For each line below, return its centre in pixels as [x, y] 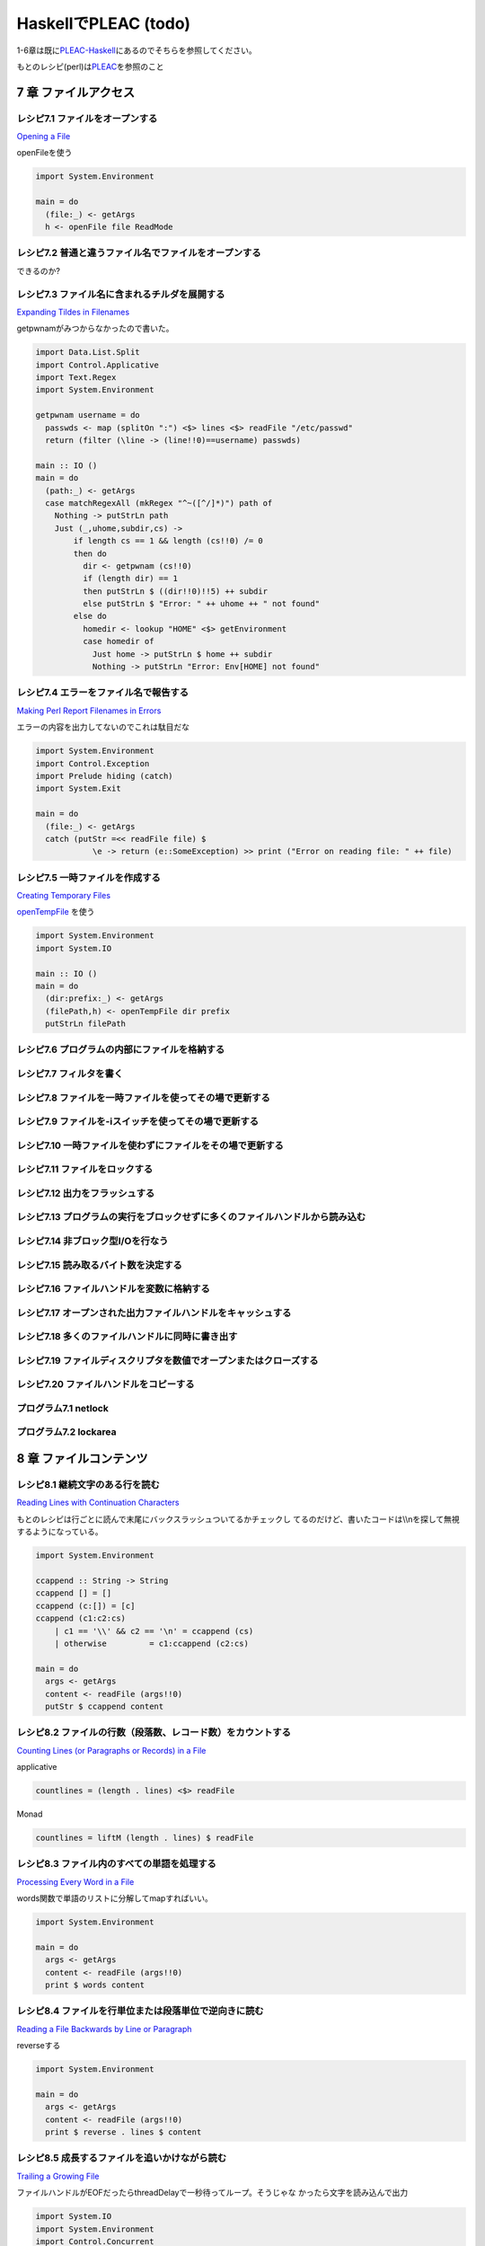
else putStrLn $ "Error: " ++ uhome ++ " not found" [201, 604]
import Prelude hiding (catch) [105, 776]
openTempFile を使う [56, 912]
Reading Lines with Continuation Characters [98, 1503]
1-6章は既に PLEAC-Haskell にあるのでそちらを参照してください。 [137, 50]
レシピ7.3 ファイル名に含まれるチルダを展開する [121, 294]
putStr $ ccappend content [105, 1706]
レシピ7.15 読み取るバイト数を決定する [100, 1265]
